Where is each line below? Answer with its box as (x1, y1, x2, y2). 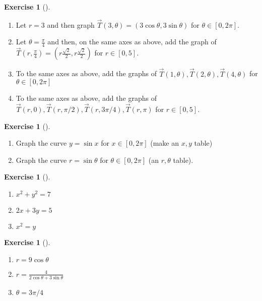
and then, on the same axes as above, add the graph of (47, 36, 217, 47)
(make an (150, 138, 179, 148)
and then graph (47, 19, 95, 30)
